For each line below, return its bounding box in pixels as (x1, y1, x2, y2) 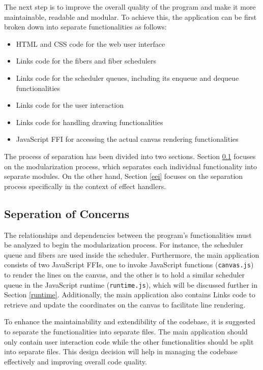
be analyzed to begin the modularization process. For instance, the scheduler (4, 239, 243, 250)
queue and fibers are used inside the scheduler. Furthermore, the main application (4, 249, 259, 260)
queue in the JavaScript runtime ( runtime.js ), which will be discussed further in (4, 279, 258, 290)
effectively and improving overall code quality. (4, 356, 147, 366)
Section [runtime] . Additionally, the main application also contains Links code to (4, 289, 255, 300)
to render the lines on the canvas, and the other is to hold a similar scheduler (4, 269, 245, 280)
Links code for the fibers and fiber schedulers (16, 55, 157, 66)
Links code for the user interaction (16, 100, 124, 110)
